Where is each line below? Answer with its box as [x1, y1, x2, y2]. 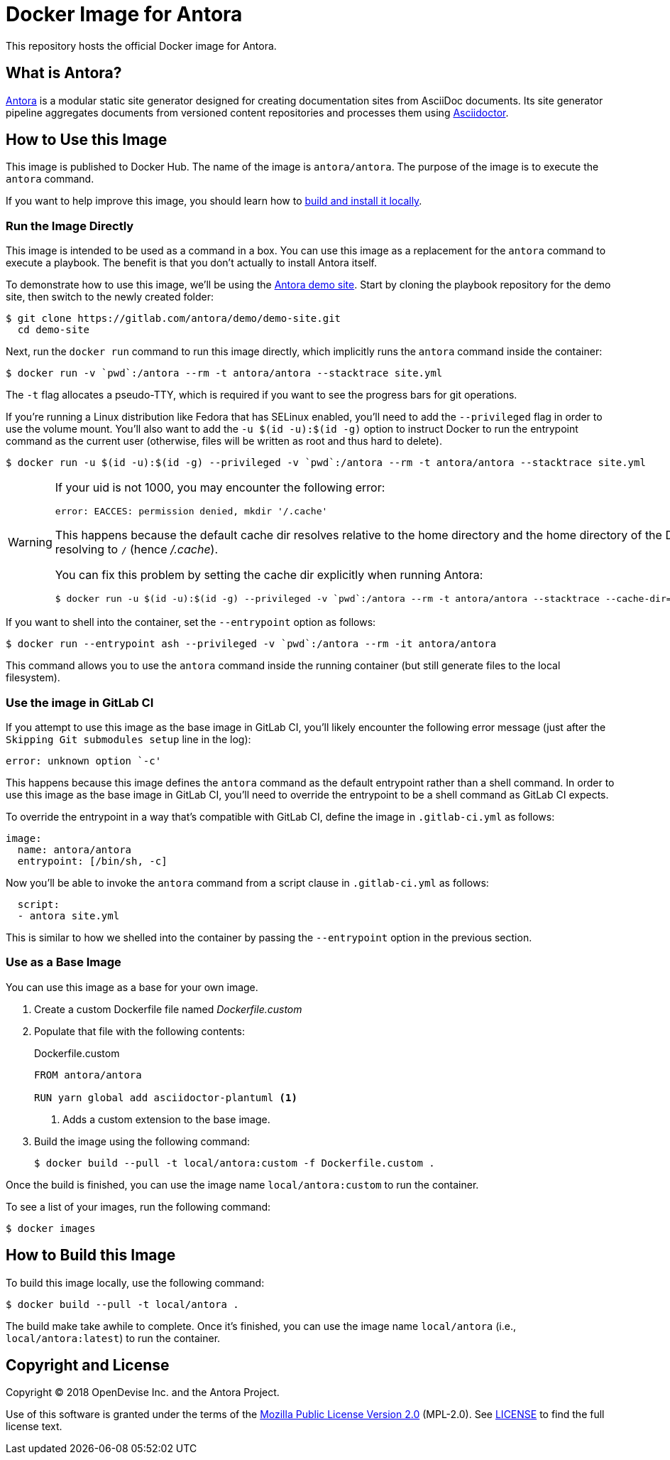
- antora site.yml [17, 909, 120, 921]
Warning [8, 535, 53, 550]
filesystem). [6, 671, 60, 684]
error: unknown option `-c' [6, 755, 162, 767]
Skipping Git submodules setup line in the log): [6, 732, 251, 745]
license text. [6, 1420, 62, 1433]
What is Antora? [6, 64, 122, 82]
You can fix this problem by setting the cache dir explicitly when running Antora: [55, 568, 483, 583]
